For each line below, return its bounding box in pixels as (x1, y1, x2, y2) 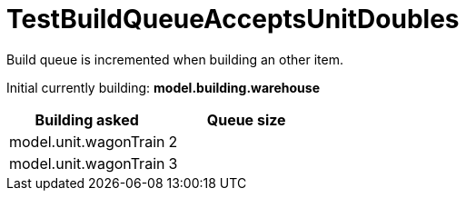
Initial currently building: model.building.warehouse (6, 79, 320, 95)
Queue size (206, 110, 286, 129)
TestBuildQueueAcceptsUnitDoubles (6, 4, 460, 35)
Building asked (35, 110, 139, 129)
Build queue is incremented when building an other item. (6, 51, 343, 67)
